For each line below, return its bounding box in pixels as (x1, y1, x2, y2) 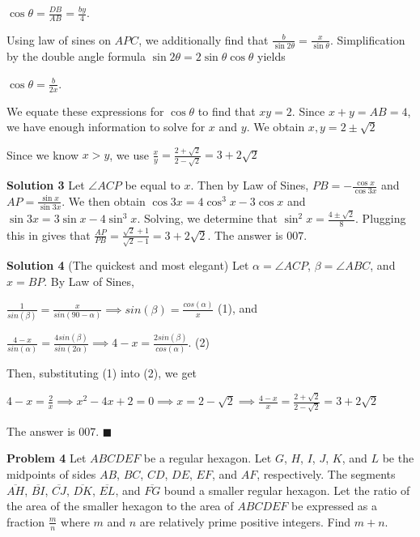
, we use (109, 146, 149, 163)
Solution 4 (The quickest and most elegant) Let (6, 257, 249, 274)
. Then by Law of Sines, (190, 177, 309, 194)
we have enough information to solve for (6, 118, 206, 135)
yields (257, 48, 286, 65)
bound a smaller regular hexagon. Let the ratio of (163, 481, 410, 498)
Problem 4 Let (6, 450, 87, 467)
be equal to (125, 177, 180, 194)
